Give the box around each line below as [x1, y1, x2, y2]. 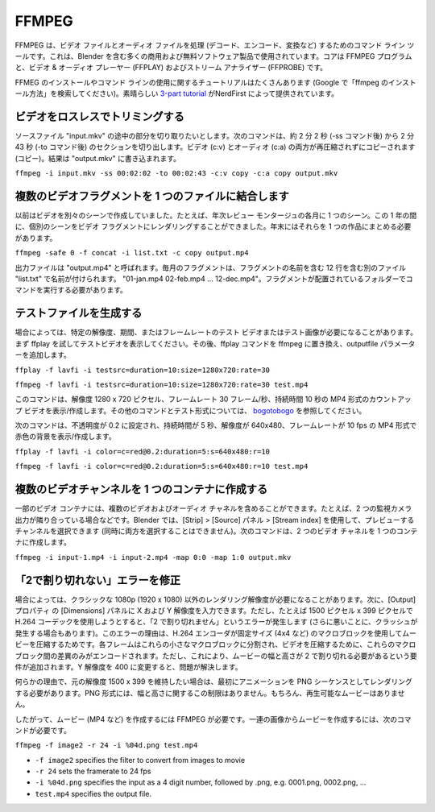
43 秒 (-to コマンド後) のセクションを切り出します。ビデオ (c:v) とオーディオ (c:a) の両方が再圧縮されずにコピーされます [14, 142, 416, 152]
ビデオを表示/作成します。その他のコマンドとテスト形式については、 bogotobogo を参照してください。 [23, 405, 367, 415]
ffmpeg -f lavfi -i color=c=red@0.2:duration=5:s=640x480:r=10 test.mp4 [14, 462, 309, 471]
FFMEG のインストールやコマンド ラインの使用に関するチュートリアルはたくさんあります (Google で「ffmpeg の [14, 77, 388, 87]
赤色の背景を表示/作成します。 [14, 432, 116, 441]
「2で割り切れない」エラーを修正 [14, 573, 181, 587]
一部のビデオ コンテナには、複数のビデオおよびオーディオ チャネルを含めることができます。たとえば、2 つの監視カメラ [14, 503, 412, 513]
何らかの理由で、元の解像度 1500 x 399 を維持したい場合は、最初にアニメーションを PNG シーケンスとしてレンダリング [14, 677, 412, 686]
